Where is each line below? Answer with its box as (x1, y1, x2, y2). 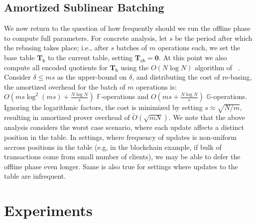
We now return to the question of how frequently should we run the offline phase (4, 23, 251, 33)
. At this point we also (158, 52, 227, 62)
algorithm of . (194, 62, 240, 72)
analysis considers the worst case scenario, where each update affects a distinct (4, 122, 244, 132)
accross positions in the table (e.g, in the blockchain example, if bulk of (4, 141, 222, 152)
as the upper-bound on (57, 72, 127, 82)
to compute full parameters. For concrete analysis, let (4, 32, 167, 43)
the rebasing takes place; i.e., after (4, 42, 109, 53)
